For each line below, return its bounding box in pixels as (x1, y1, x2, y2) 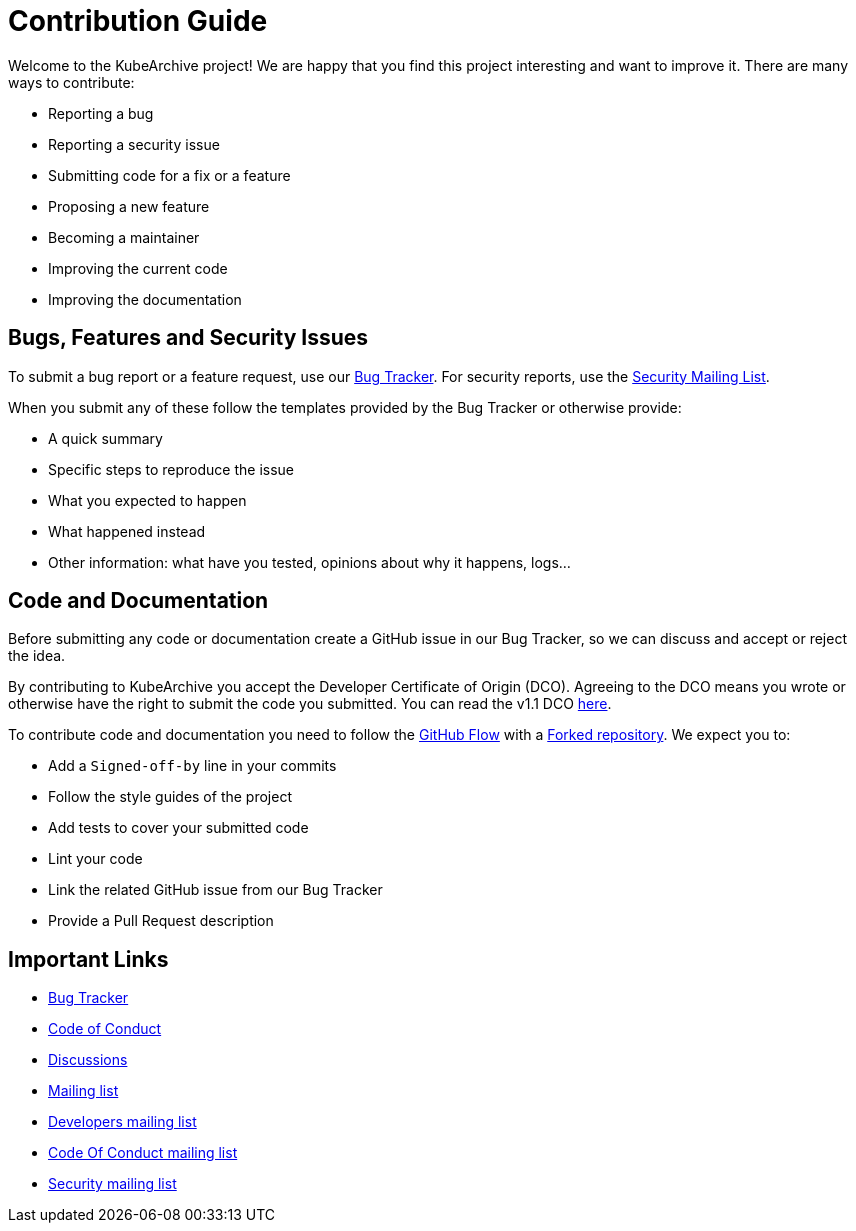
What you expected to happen (48, 491, 247, 509)
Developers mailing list (48, 1113, 197, 1131)
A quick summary (48, 429, 163, 447)
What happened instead (48, 522, 206, 540)
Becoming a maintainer (48, 228, 200, 246)
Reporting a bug (48, 104, 154, 122)
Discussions (48, 1051, 128, 1069)
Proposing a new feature (48, 197, 210, 215)
